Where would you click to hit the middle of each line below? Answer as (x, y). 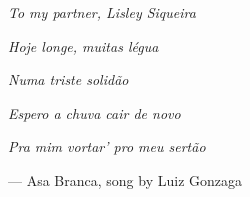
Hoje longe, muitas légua (83, 45)
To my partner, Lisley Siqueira (102, 12)
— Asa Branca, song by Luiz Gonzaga (125, 179)
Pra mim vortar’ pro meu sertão (107, 146)
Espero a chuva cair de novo (94, 112)
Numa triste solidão (68, 79)
